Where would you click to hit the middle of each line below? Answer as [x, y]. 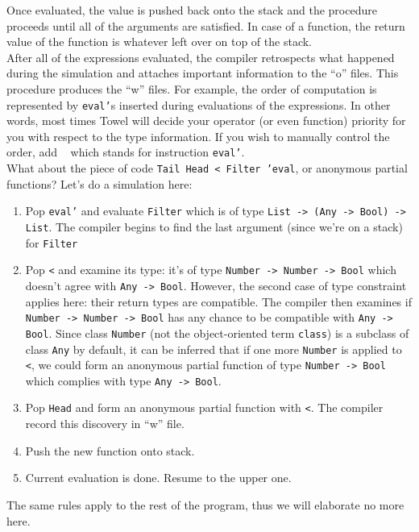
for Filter [52, 242]
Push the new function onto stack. [110, 450]
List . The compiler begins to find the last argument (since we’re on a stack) [214, 226]
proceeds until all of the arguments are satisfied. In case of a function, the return [206, 25]
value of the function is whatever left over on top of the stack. [159, 42]
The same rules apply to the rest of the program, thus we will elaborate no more [205, 504]
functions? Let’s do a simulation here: [100, 183]
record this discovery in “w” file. [105, 424]
